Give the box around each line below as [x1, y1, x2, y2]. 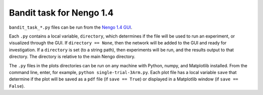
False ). [9, 83, 25, 89]
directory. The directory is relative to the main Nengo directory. [9, 54, 136, 59]
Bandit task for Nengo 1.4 [9, 7, 114, 18]
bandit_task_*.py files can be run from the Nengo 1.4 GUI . [9, 24, 132, 30]
